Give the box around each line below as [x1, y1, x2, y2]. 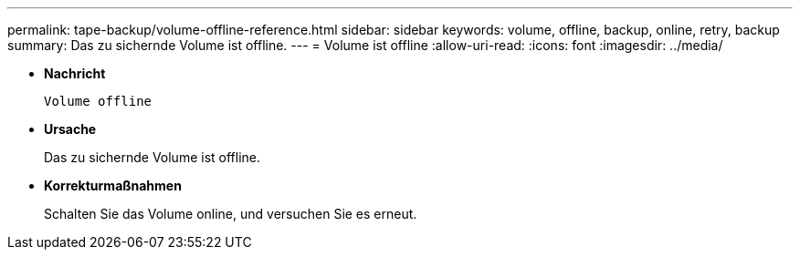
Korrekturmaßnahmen [44, 178, 182, 193]
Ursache [44, 121, 97, 137]
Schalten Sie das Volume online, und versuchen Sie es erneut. [44, 206, 417, 221]
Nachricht [44, 66, 106, 81]
